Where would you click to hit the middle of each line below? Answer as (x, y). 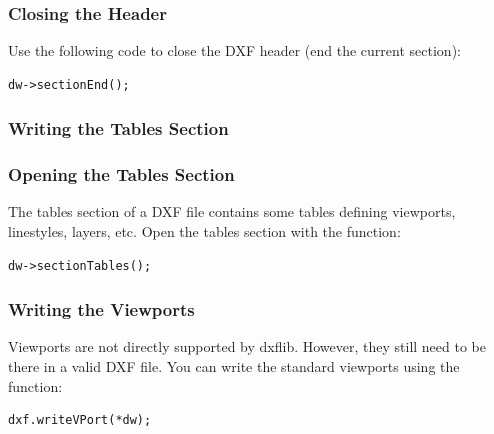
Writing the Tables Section (118, 128)
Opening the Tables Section (121, 174)
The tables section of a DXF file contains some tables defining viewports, (232, 211)
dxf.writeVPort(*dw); (80, 420)
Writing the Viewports (101, 309)
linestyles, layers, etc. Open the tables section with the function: (204, 231)
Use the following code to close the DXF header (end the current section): (234, 50)
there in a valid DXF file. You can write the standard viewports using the (234, 366)
